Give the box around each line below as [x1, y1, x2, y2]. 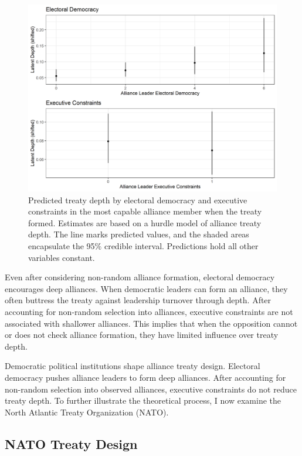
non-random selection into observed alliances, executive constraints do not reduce [5, 383, 297, 395]
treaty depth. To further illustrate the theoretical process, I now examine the [5, 394, 281, 407]
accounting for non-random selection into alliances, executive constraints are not [5, 305, 293, 317]
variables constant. [28, 251, 95, 263]
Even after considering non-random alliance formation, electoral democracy [5, 271, 275, 283]
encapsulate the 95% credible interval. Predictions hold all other [28, 239, 259, 252]
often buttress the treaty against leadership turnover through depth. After [5, 294, 272, 306]
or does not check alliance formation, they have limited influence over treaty [5, 328, 279, 341]
